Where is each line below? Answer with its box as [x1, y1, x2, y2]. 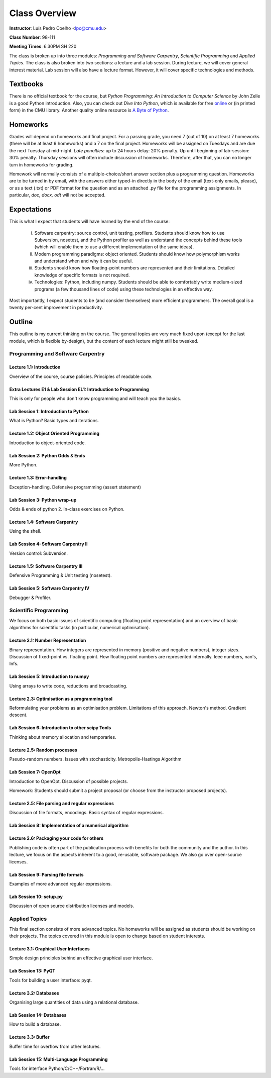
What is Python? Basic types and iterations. [9, 418, 99, 424]
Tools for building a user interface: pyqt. [9, 977, 92, 983]
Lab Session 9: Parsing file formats [9, 871, 84, 877]
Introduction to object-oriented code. [9, 440, 86, 446]
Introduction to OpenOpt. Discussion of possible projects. [9, 778, 128, 784]
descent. [9, 712, 28, 718]
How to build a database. [9, 1021, 61, 1027]
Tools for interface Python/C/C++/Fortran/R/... [9, 1065, 105, 1071]
